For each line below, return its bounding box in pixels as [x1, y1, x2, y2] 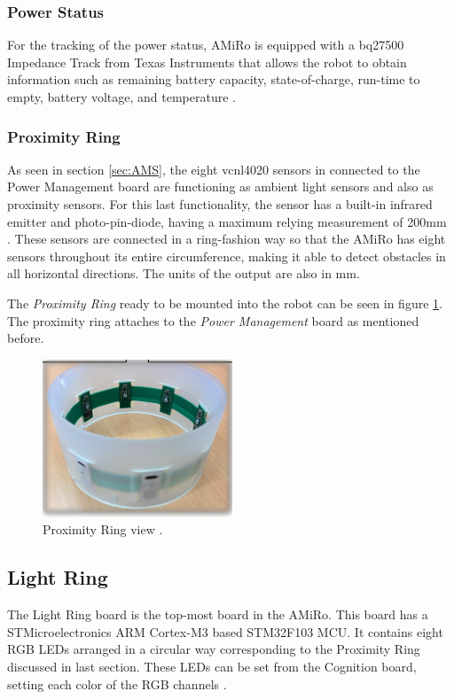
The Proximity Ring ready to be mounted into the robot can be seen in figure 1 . [7, 293, 442, 312]
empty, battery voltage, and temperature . [7, 88, 236, 105]
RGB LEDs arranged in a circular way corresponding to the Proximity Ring [7, 640, 420, 658]
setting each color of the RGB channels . [7, 674, 227, 693]
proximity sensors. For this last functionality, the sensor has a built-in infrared [7, 195, 433, 213]
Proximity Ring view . [43, 520, 163, 539]
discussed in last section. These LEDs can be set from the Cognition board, [7, 656, 417, 675]
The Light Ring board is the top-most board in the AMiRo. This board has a [7, 605, 428, 624]
